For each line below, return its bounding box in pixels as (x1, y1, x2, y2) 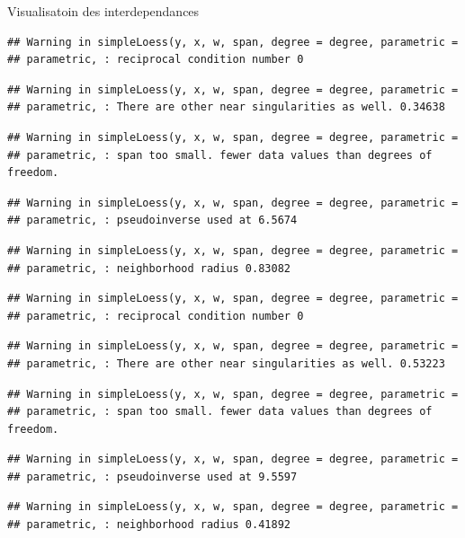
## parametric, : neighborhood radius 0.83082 (7, 261, 291, 275)
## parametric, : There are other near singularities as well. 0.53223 (7, 357, 445, 370)
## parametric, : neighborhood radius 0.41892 (7, 518, 291, 532)
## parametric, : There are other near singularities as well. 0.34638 (7, 101, 445, 114)
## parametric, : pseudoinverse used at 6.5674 (7, 214, 298, 227)
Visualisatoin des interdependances (7, 2, 200, 20)
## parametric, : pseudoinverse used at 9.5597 (7, 470, 298, 483)
